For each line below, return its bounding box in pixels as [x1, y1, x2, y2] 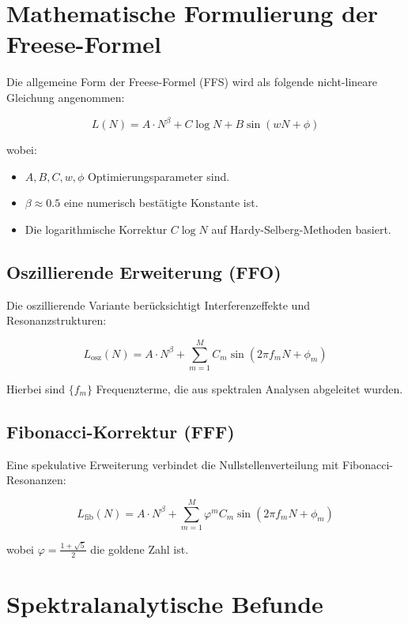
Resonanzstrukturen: [6, 312, 107, 329]
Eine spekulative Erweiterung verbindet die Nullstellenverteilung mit [6, 456, 339, 472]
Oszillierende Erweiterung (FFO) [6, 259, 281, 284]
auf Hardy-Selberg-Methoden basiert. [211, 220, 391, 237]
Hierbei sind [6, 380, 66, 397]
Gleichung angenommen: [6, 88, 125, 105]
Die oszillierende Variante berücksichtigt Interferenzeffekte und [6, 296, 310, 313]
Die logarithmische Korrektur [25, 220, 168, 237]
